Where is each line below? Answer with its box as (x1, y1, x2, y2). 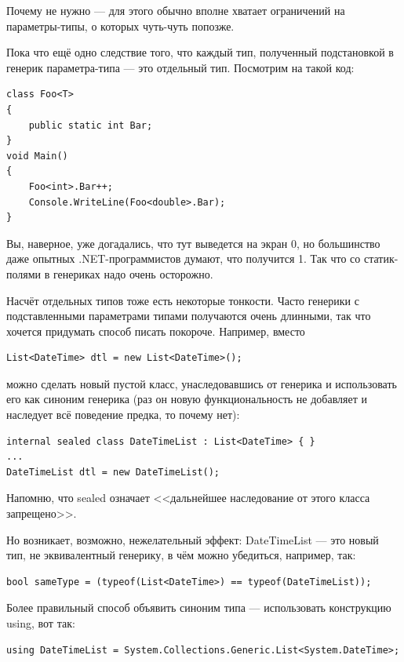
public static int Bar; (28, 119, 153, 131)
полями (6, 265, 42, 282)
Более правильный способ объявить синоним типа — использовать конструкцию (6, 599, 391, 616)
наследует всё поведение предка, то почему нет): (6, 406, 240, 423)
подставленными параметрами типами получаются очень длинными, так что (6, 307, 371, 324)
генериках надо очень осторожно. (53, 265, 213, 282)
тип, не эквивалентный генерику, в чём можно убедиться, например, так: (6, 547, 356, 563)
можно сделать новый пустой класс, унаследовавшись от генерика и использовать (6, 375, 397, 391)
